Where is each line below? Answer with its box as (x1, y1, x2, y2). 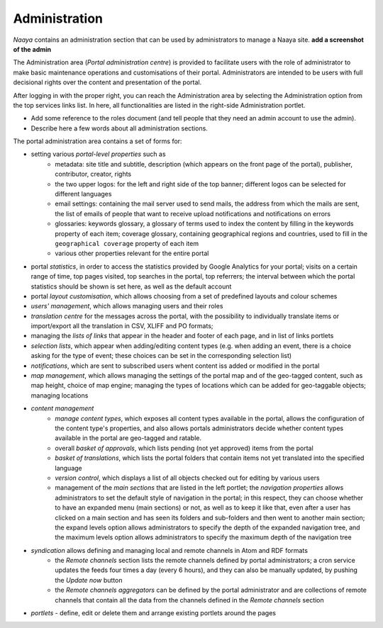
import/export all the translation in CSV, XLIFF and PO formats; (30, 322, 213, 330)
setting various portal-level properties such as (30, 150, 166, 159)
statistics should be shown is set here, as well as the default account (30, 282, 232, 291)
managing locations (30, 391, 89, 400)
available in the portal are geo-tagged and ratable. (55, 434, 202, 442)
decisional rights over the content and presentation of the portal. (13, 78, 202, 86)
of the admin (13, 45, 52, 53)
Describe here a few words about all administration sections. (30, 124, 209, 133)
